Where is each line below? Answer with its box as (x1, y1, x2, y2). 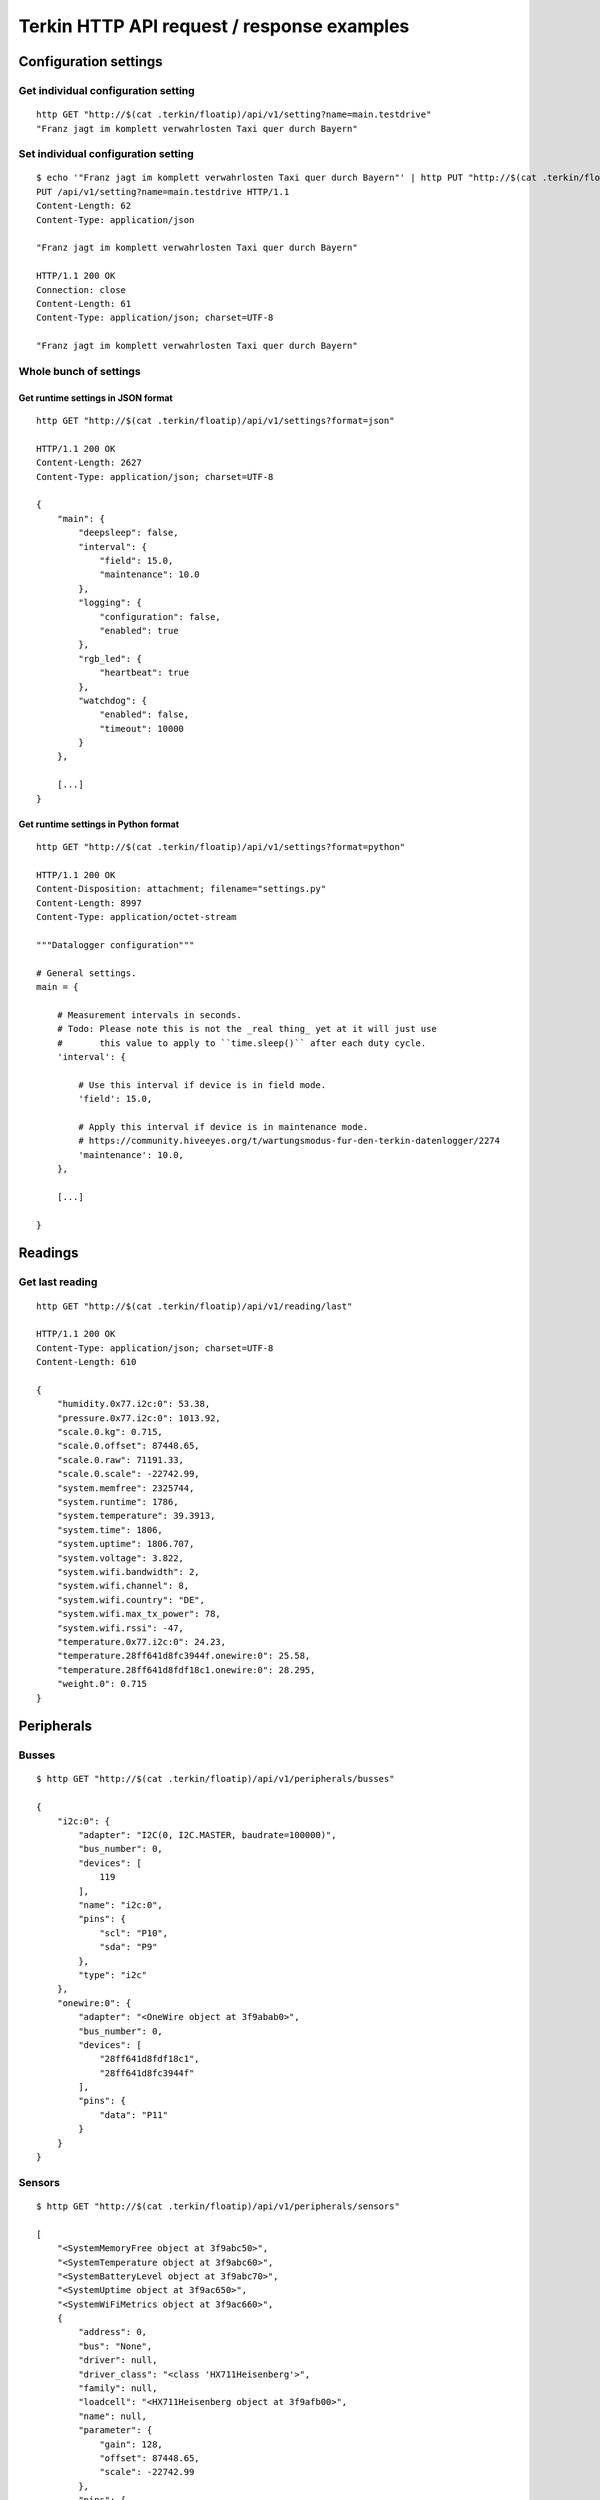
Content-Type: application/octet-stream (36, 911, 237, 922)
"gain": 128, (99, 2438, 164, 2450)
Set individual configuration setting (18, 147, 194, 161)
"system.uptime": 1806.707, (56, 1538, 195, 1550)
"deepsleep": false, (78, 527, 179, 539)
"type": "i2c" (78, 1969, 148, 1980)
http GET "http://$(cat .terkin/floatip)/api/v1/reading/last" (36, 1300, 353, 1312)
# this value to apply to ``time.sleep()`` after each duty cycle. (56, 1037, 427, 1049)
